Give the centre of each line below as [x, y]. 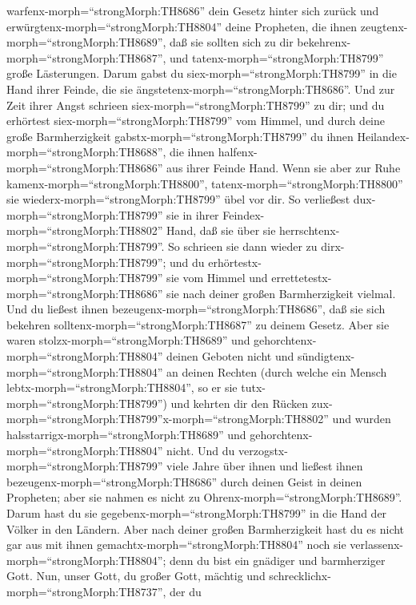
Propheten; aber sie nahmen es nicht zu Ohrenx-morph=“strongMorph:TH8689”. [204, 497]
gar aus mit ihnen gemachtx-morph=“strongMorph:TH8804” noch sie [176, 544]
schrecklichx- [300, 576]
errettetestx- [302, 278]
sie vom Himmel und [217, 278]
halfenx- [238, 152]
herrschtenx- [310, 230]
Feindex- [244, 214]
